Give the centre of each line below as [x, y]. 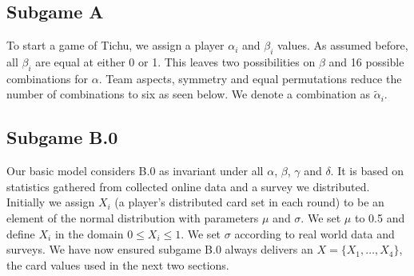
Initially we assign [51, 202]
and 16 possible [366, 62]
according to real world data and [314, 233]
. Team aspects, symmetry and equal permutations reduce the [250, 78]
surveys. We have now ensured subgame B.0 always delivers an [160, 249]
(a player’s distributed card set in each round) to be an [249, 202]
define [21, 233]
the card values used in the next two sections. [118, 264]
